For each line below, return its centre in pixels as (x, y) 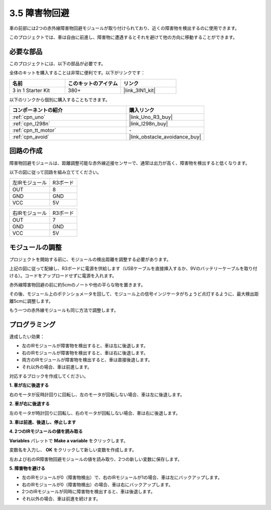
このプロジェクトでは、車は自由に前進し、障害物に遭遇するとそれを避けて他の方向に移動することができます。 (123, 37)
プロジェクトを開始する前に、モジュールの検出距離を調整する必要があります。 (90, 259)
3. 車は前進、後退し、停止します (43, 422)
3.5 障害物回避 (39, 13)
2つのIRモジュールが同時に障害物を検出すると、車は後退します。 (89, 491)
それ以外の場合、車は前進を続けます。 (61, 498)
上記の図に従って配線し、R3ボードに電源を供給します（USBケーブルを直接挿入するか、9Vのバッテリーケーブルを (127, 269)
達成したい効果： (27, 337)
